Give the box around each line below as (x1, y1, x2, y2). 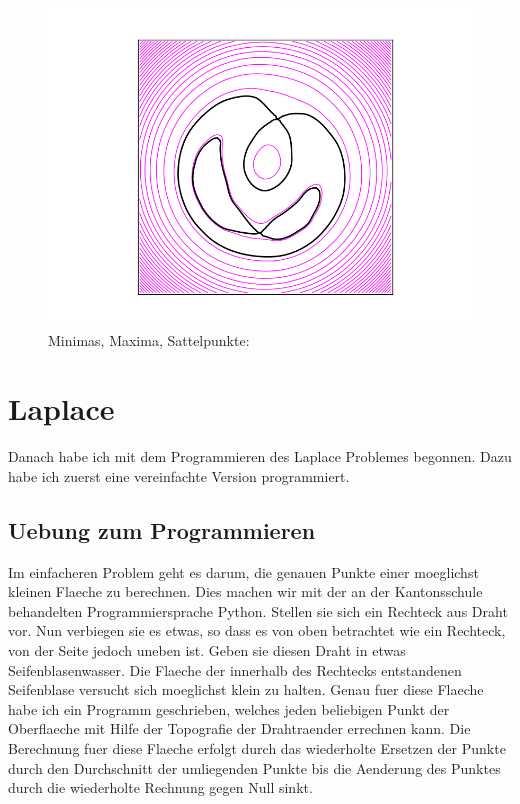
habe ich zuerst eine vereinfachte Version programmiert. (8, 465, 350, 486)
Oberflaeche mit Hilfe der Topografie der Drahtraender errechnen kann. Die (8, 718, 471, 739)
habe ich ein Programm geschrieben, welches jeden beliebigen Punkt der (8, 698, 450, 719)
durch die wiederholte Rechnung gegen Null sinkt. (8, 777, 313, 798)
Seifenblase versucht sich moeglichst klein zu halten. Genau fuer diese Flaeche (8, 679, 484, 700)
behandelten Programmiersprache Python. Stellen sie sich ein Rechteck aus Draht (8, 600, 508, 621)
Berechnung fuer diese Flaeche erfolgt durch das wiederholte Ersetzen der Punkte (8, 738, 506, 759)
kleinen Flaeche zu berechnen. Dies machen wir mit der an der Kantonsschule (8, 581, 483, 602)
